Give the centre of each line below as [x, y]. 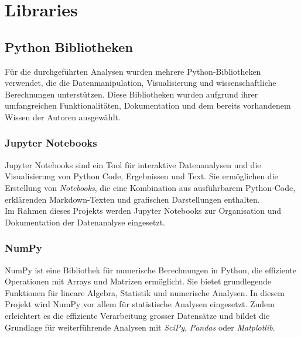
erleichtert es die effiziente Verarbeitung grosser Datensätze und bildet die [137, 315]
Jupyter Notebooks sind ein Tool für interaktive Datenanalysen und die [133, 164]
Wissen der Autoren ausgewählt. [63, 117]
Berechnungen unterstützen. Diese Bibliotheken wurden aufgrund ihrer [131, 94]
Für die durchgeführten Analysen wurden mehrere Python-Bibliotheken [133, 71]
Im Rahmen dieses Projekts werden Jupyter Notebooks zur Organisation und [143, 211]
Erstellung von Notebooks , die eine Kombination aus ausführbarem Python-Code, [150, 187]
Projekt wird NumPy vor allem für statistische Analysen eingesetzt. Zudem [140, 304]
